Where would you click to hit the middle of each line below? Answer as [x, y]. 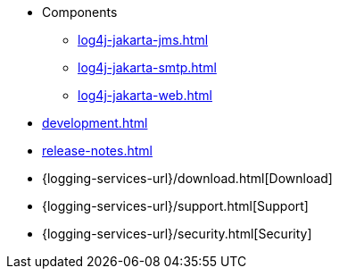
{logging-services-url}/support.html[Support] [175, 206]
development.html [95, 123]
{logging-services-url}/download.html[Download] [187, 178]
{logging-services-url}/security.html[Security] [177, 234]
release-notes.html [97, 151]
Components [80, 12]
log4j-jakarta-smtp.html [147, 67]
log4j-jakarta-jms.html [143, 40]
